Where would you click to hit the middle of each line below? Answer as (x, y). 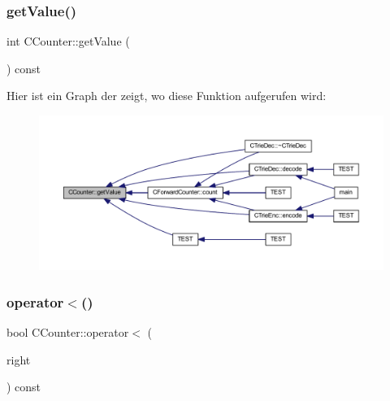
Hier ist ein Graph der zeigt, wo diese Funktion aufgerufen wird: (167, 96)
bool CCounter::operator (68, 332)
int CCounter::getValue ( (68, 41)
